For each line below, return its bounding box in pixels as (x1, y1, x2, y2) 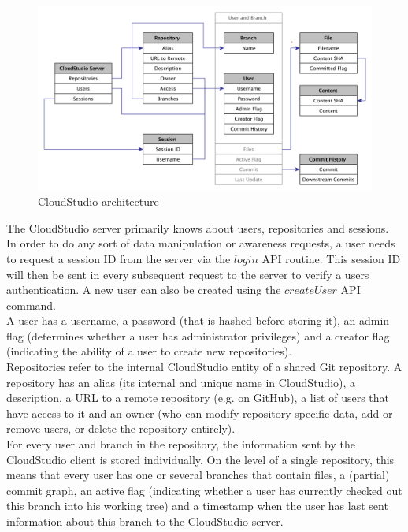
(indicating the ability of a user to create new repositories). (6, 343, 292, 359)
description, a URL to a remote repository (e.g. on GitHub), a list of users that (6, 389, 390, 406)
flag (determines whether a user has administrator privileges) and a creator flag (6, 327, 390, 344)
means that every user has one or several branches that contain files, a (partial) (6, 467, 390, 483)
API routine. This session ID (261, 250, 401, 266)
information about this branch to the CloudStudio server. (6, 513, 284, 529)
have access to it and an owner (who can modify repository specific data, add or (6, 404, 393, 421)
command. (6, 296, 56, 313)
